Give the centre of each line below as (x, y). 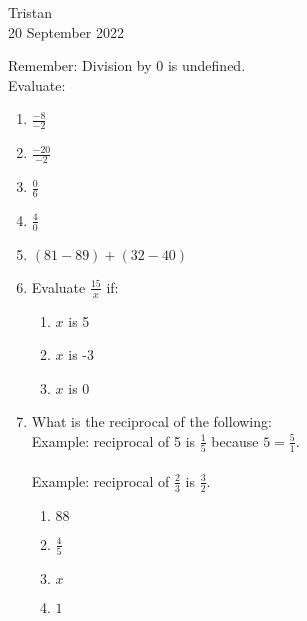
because (235, 440)
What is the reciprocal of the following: (151, 421)
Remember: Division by (80, 65)
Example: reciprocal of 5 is (113, 440)
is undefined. (206, 65)
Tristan (30, 12)
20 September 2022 (66, 31)
